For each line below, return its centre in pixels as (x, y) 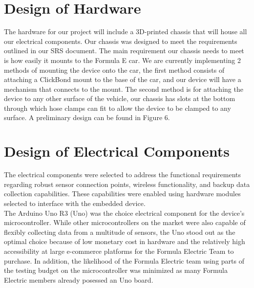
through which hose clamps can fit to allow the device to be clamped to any (117, 108)
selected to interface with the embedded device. (75, 203)
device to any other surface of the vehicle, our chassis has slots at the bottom (120, 98)
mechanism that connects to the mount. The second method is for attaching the (124, 89)
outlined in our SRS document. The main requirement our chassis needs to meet (124, 51)
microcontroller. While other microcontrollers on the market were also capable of (125, 222)
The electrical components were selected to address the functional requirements (123, 175)
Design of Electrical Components (117, 151)
